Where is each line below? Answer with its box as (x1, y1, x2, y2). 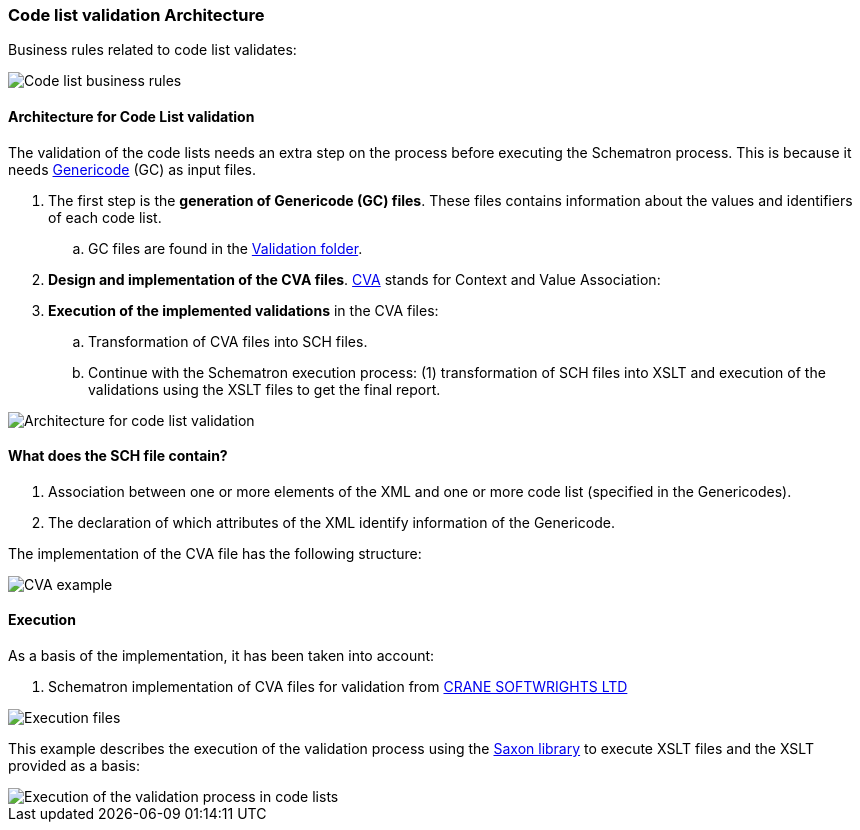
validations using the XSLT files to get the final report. (88, 380, 441, 398)
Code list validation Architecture (8, 5, 265, 25)
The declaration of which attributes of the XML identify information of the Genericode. (48, 513, 615, 531)
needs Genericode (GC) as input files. (8, 160, 256, 178)
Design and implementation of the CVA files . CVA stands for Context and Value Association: (48, 270, 661, 288)
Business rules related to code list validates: (8, 41, 297, 59)
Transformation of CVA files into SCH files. (88, 332, 368, 350)
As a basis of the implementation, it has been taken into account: (8, 647, 435, 665)
